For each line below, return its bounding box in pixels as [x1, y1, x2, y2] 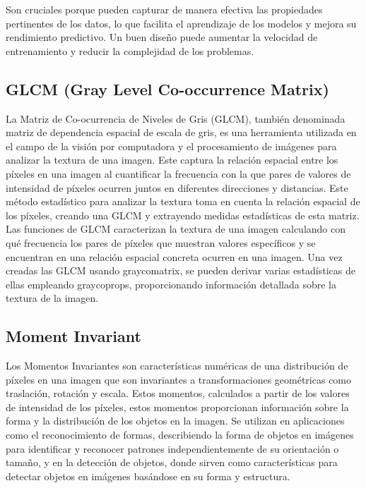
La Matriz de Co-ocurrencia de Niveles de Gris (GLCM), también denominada [6, 111, 346, 126]
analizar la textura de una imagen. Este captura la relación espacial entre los [6, 152, 338, 167]
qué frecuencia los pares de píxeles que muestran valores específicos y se [6, 235, 316, 250]
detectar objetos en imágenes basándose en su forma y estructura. [6, 468, 290, 483]
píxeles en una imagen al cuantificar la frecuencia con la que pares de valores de [6, 166, 351, 181]
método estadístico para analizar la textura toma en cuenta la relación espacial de [6, 194, 360, 209]
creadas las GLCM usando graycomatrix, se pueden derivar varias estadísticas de [6, 263, 355, 278]
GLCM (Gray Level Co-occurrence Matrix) [6, 78, 329, 99]
